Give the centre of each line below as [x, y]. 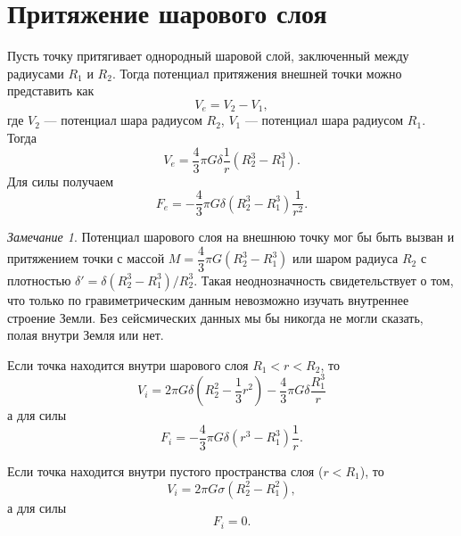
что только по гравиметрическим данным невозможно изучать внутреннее [208, 299]
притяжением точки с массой [86, 258]
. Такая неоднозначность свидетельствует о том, [324, 280]
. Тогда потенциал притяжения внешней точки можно [257, 73]
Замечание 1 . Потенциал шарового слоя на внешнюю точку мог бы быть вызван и [231, 237]
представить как [51, 91]
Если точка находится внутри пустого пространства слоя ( [165, 470]
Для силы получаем [61, 181]
